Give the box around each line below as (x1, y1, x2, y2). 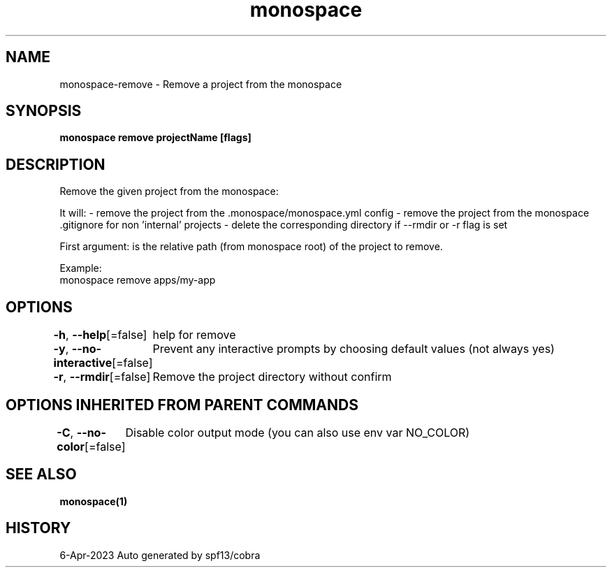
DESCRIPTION (6, 155, 105, 173)
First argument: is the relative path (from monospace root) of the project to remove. (59, 240, 443, 253)
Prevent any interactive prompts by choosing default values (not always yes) (152, 342, 555, 356)
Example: (59, 262, 102, 275)
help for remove (152, 328, 236, 342)
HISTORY (6, 519, 71, 537)
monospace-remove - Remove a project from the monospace (59, 78, 342, 90)
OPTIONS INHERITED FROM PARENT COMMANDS (6, 396, 358, 414)
